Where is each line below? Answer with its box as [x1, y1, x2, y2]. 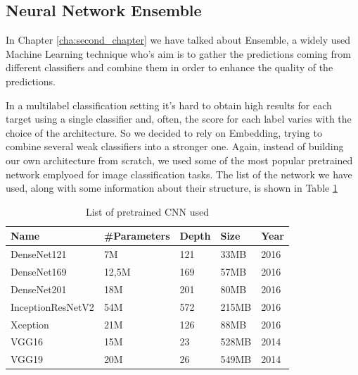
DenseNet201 [11, 281, 67, 296]
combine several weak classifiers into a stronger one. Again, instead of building [6, 139, 344, 154]
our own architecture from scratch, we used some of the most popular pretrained [6, 152, 353, 167]
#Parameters [103, 228, 170, 243]
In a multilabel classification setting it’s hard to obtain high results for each [6, 97, 332, 112]
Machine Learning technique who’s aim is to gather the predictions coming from [6, 46, 351, 61]
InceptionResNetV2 [11, 299, 94, 314]
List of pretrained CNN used [85, 204, 209, 219]
